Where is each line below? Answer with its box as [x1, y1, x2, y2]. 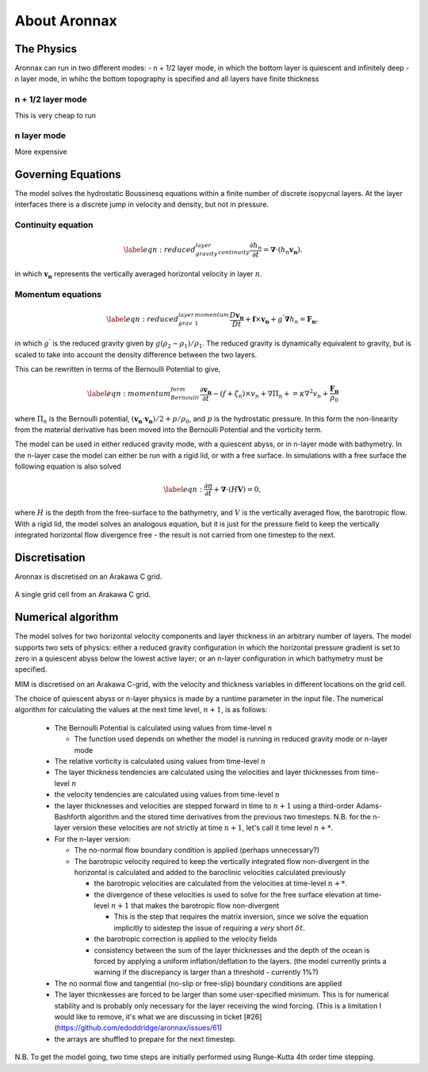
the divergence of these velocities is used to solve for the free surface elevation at [94, 889, 364, 899]
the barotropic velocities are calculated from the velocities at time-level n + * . [94, 878, 348, 889]
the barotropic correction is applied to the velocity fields [94, 934, 277, 944]
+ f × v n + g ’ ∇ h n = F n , [244, 314, 319, 326]
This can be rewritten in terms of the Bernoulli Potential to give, [14, 364, 221, 374]
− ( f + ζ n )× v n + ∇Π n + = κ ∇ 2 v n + [212, 388, 329, 400]
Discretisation [14, 550, 86, 564]
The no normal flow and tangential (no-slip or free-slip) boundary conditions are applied [54, 978, 342, 988]
